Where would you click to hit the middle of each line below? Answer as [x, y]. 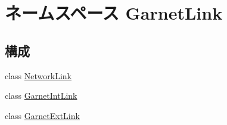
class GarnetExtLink [42, 115]
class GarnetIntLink [41, 96]
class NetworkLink [38, 75]
